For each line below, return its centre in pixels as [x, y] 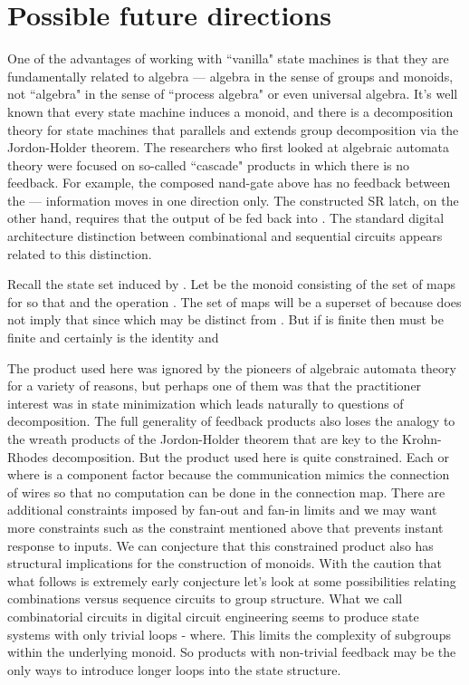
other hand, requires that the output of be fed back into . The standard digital [226, 218]
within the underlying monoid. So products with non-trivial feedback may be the [232, 652]
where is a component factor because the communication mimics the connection [229, 474]
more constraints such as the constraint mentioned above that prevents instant [225, 527]
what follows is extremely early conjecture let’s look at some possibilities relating [232, 580]
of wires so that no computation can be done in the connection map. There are [226, 492]
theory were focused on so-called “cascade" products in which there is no [209, 164]
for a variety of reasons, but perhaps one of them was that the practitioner [215, 386]
